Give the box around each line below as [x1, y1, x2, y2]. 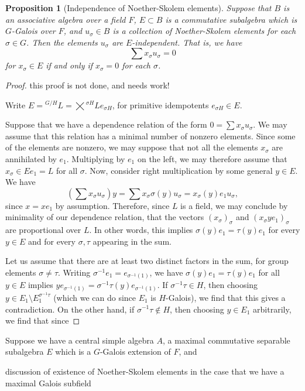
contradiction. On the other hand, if [5, 303, 135, 315]
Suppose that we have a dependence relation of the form [5, 118, 207, 131]
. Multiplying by [66, 152, 125, 164]
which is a [55, 345, 91, 358]
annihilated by [5, 152, 57, 164]
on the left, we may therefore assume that [137, 152, 287, 164]
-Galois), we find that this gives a [166, 291, 286, 303]
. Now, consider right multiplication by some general [84, 164, 273, 176]
